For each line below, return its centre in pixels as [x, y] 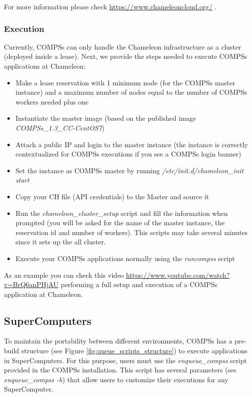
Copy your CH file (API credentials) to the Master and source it [112, 196]
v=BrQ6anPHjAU [31, 284]
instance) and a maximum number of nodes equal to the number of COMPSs [131, 92]
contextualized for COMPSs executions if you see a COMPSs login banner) [128, 154]
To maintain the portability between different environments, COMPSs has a [118, 341]
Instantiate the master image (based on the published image [106, 118]
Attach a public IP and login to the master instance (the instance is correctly [132, 144]
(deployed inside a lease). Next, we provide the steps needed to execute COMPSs [126, 56]
